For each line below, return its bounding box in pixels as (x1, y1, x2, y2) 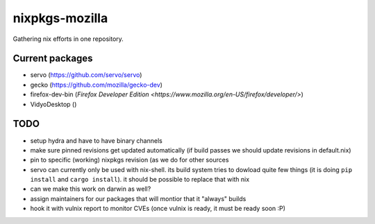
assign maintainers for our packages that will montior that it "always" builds (30, 194, 247, 203)
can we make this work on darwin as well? (30, 184, 151, 193)
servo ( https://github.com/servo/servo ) (30, 71, 142, 79)
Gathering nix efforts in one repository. (12, 35, 124, 43)
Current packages (12, 53, 93, 64)
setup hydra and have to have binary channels (30, 136, 162, 145)
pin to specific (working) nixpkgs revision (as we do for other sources (30, 156, 229, 164)
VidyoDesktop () (30, 100, 77, 108)
